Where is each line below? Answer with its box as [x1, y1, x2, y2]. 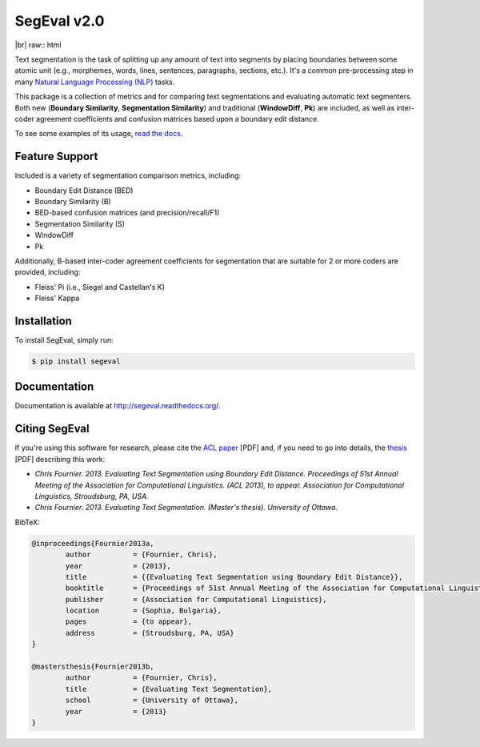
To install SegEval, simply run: [14, 335, 114, 344]
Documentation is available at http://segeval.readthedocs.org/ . [14, 401, 221, 411]
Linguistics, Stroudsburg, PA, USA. [34, 491, 149, 500]
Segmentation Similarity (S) [34, 219, 126, 228]
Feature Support [14, 150, 98, 163]
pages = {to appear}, [65, 617, 192, 626]
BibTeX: [14, 517, 40, 527]
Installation [14, 314, 72, 327]
